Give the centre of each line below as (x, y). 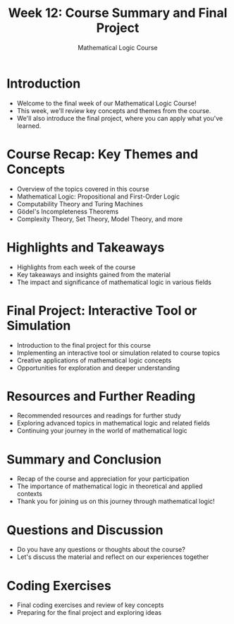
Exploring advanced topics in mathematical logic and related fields (113, 423)
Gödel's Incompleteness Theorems (68, 211)
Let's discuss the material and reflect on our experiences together (113, 557)
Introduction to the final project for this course (84, 345)
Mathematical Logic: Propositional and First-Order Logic (98, 196)
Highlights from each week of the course (76, 267)
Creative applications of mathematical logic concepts (94, 360)
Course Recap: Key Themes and (103, 154)
